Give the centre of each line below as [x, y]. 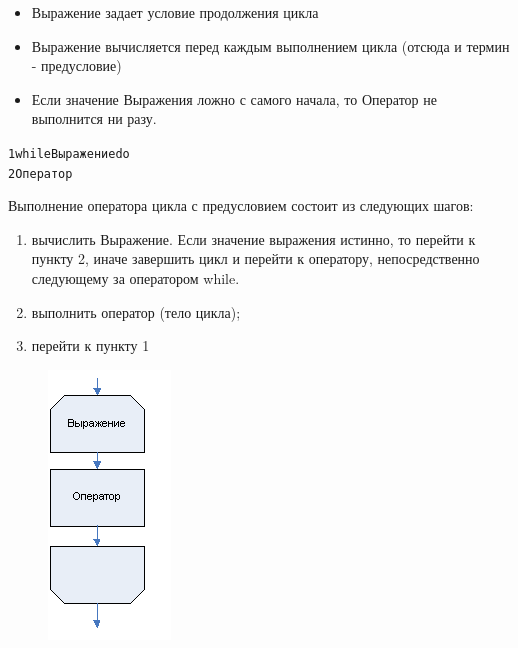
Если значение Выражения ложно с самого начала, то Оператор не [234, 98]
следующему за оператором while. [135, 278]
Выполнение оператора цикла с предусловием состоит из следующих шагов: [241, 205]
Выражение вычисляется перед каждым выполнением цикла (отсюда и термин [270, 45]
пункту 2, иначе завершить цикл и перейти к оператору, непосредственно [255, 258]
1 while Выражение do [69, 153]
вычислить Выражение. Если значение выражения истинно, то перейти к [253, 238]
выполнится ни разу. [94, 118]
